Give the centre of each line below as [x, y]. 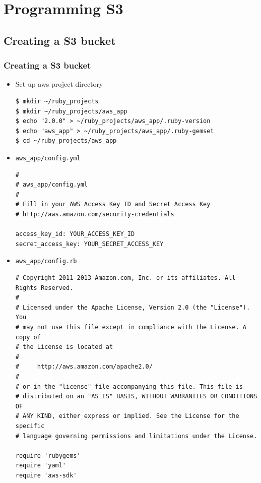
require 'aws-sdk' [46, 475]
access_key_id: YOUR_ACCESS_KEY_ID [75, 234]
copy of [28, 337]
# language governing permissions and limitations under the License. [136, 436]
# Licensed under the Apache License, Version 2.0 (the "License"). [133, 307]
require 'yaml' [41, 466]
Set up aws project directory [59, 84]
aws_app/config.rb [46, 261]
